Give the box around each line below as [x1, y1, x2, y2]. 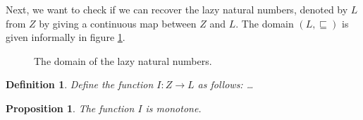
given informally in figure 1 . [6, 30, 125, 44]
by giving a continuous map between [39, 16, 197, 30]
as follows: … [197, 77, 254, 92]
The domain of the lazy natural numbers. [34, 53, 212, 68]
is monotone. [145, 100, 202, 115]
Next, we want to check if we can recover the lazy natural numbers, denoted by [6, 2, 348, 16]
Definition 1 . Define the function [6, 77, 154, 92]
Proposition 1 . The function [6, 100, 135, 115]
